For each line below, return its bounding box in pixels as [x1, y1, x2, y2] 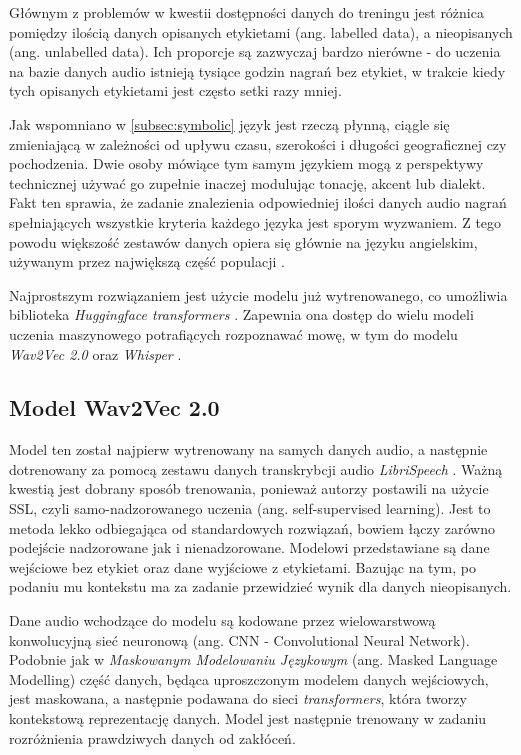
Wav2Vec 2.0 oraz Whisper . [9, 343, 182, 364]
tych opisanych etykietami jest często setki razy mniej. [9, 80, 342, 101]
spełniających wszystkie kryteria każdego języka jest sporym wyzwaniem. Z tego [9, 211, 502, 232]
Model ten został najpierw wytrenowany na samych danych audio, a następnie [9, 439, 488, 460]
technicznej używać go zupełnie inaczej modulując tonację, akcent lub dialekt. [9, 172, 486, 193]
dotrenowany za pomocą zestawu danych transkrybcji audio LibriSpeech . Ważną [9, 458, 503, 479]
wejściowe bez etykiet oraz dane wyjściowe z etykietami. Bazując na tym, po [9, 556, 476, 577]
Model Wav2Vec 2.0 [9, 392, 220, 423]
